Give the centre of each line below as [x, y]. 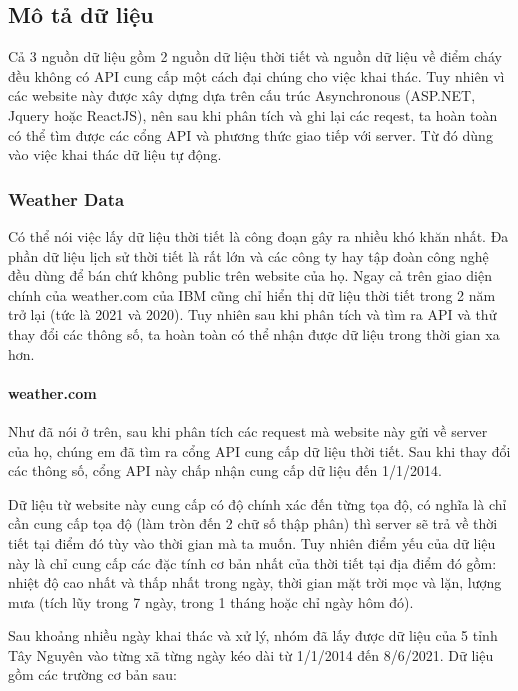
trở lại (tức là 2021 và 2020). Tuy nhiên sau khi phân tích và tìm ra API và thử [252, 314]
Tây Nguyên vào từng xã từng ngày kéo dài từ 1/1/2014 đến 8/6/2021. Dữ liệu [251, 654]
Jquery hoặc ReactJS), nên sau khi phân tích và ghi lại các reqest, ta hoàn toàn [253, 114]
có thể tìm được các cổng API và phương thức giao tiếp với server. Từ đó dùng [250, 134]
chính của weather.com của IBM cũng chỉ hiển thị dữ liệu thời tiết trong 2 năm [252, 294]
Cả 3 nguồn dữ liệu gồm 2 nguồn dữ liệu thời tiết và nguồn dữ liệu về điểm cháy [255, 56]
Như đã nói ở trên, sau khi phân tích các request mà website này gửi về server [248, 430]
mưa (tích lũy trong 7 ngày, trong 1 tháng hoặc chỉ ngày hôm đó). [211, 601]
